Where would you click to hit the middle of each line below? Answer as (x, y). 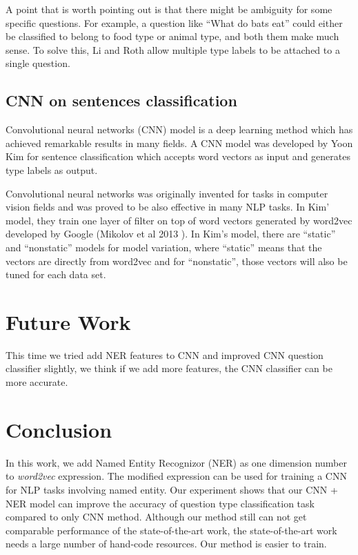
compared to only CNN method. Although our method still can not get (156, 517)
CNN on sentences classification (121, 100)
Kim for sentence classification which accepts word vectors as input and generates (178, 156)
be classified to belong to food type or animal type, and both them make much (172, 36)
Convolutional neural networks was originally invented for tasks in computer (167, 193)
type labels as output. (52, 169)
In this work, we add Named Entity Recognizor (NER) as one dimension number (176, 462)
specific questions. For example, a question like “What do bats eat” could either (174, 22)
